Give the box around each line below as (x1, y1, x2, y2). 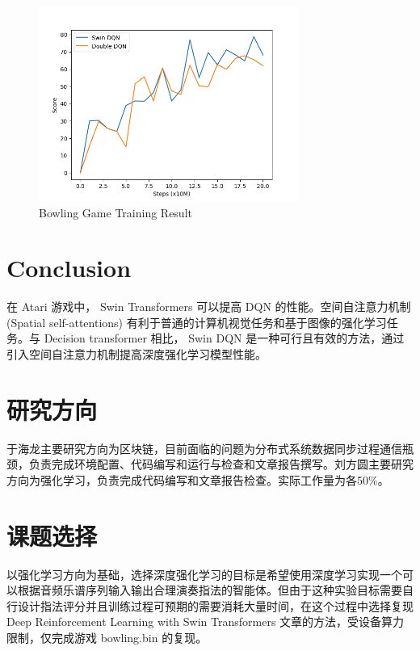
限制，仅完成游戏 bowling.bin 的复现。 (6, 629, 208, 646)
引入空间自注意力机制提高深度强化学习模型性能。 (6, 346, 267, 363)
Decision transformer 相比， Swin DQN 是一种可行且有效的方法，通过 (44, 330, 405, 346)
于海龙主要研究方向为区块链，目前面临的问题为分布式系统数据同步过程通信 (6, 439, 402, 456)
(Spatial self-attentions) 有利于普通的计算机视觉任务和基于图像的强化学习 (6, 313, 387, 330)
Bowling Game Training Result (39, 204, 192, 220)
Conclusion (6, 251, 132, 284)
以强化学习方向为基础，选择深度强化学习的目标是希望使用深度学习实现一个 (6, 565, 402, 582)
